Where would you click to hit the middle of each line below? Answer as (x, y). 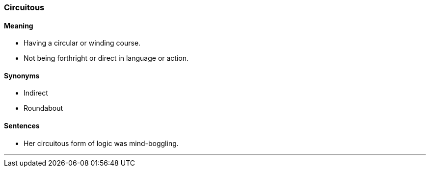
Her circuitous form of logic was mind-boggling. (101, 143)
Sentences (22, 126)
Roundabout (43, 108)
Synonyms (22, 75)
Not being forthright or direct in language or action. (106, 58)
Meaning (19, 25)
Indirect (36, 93)
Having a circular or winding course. (82, 43)
